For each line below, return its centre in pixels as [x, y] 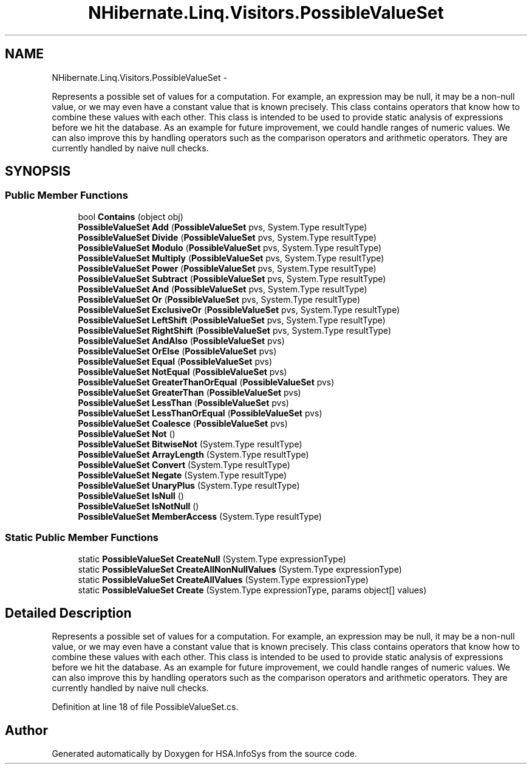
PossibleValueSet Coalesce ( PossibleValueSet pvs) [183, 423]
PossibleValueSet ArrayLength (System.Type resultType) [193, 454]
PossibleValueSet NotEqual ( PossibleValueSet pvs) [182, 371]
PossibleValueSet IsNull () [131, 495]
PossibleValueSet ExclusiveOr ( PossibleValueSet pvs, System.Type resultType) [239, 309]
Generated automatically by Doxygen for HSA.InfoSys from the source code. [204, 754]
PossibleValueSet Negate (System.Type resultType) [182, 475]
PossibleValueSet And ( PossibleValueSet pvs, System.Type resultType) [223, 289]
